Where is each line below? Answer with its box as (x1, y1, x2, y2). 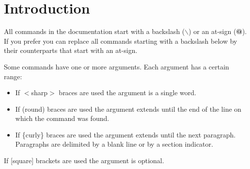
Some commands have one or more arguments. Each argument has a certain (4, 61, 229, 71)
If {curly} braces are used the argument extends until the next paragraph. (15, 129, 236, 139)
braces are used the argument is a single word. (59, 87, 196, 98)
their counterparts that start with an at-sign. (4, 45, 138, 55)
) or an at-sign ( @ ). (188, 26, 247, 36)
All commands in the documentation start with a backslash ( (4, 26, 185, 36)
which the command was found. (15, 113, 109, 123)
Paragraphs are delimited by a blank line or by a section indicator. (15, 139, 213, 149)
